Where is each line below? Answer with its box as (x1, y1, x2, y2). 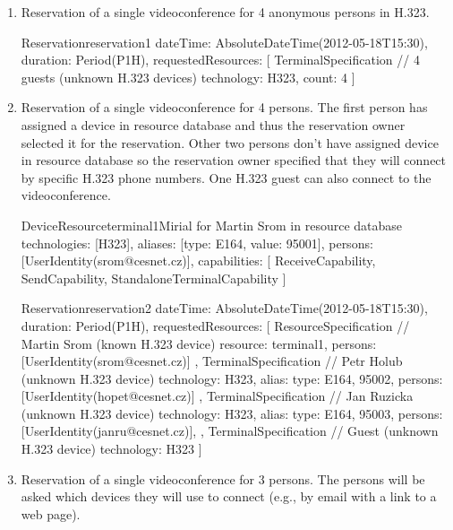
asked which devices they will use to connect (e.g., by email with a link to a (21, 487, 437, 506)
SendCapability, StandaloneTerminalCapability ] (21, 268, 286, 287)
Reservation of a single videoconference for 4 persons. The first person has (21, 98, 428, 117)
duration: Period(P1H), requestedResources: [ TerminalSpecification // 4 (21, 50, 420, 69)
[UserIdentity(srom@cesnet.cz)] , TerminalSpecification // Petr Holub (21, 352, 403, 370)
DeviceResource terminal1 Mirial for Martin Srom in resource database (21, 215, 403, 234)
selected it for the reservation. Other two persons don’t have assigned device (21, 133, 439, 152)
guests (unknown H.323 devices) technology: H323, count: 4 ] (21, 67, 355, 86)
